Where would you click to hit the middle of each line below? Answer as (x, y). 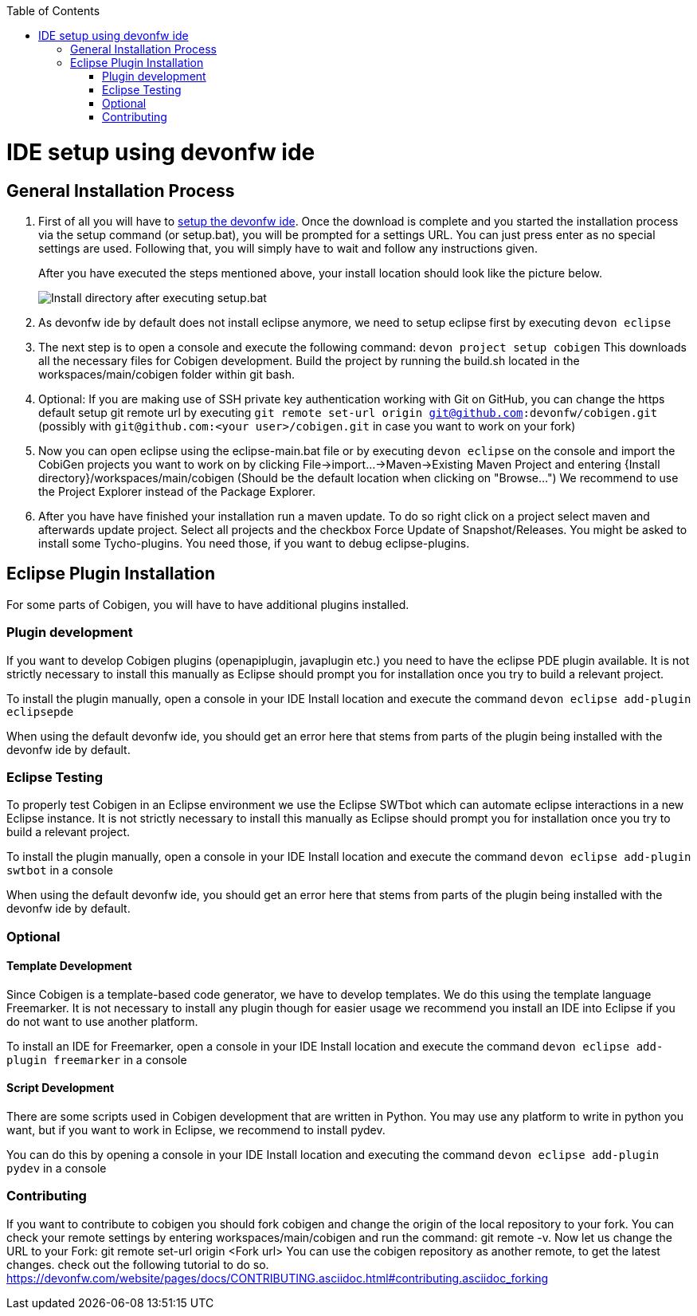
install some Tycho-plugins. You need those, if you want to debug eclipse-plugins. (254, 543)
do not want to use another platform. (102, 1021)
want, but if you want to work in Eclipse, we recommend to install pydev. (196, 1130)
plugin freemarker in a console (97, 1059)
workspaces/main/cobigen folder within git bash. (167, 374)
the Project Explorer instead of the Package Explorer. (177, 491)
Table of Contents (53, 11)
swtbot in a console (60, 870)
